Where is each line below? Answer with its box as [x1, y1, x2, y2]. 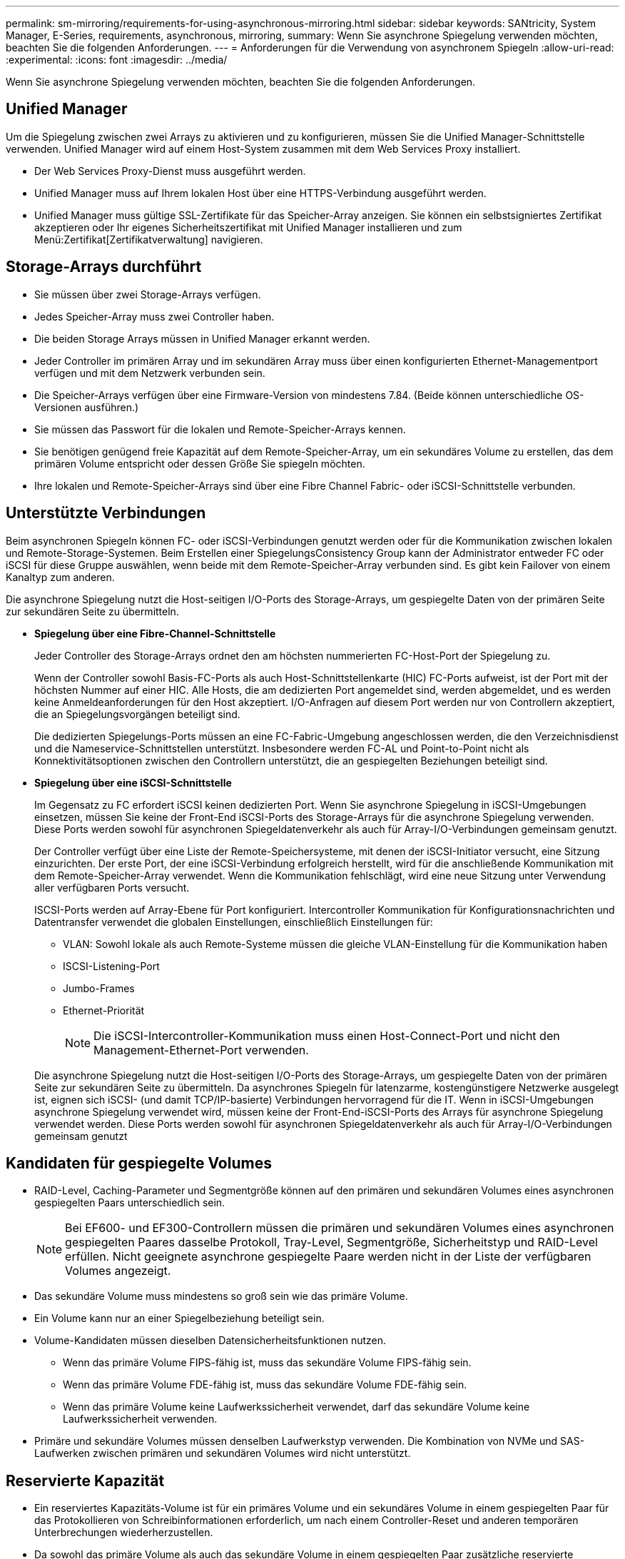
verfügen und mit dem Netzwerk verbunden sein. [34, 366, 265, 379]
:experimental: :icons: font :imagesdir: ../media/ [6, 54, 228, 66]
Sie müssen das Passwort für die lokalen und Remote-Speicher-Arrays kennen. [34, 423, 406, 435]
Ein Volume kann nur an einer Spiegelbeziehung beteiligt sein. [34, 1312, 325, 1325]
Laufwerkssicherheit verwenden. [63, 1413, 218, 1426]
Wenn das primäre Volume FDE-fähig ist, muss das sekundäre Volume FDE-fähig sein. [63, 1378, 467, 1391]
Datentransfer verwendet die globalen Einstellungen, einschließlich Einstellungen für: [34, 915, 433, 928]
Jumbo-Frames [63, 982, 135, 994]
